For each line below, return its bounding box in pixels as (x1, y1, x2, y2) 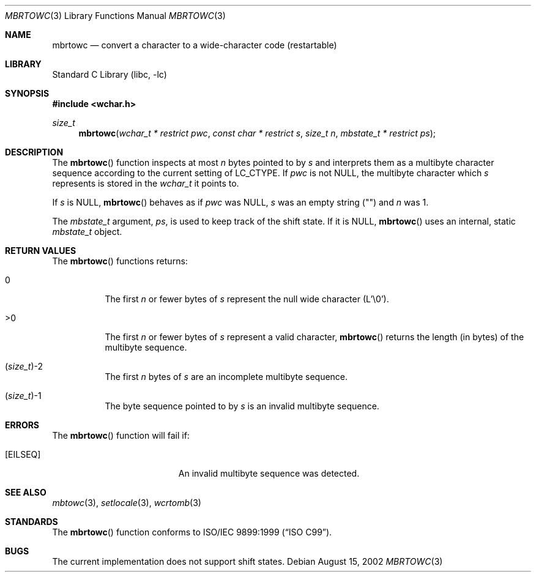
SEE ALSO (5, 487, 47, 497)
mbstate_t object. (52, 226, 122, 237)
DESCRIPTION (5, 147, 64, 157)
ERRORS (5, 420, 40, 430)
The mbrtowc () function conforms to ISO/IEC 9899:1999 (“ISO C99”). (52, 527, 332, 537)
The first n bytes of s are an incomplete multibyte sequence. (105, 371, 348, 382)
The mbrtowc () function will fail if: (52, 430, 190, 441)
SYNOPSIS (5, 88, 50, 99)
